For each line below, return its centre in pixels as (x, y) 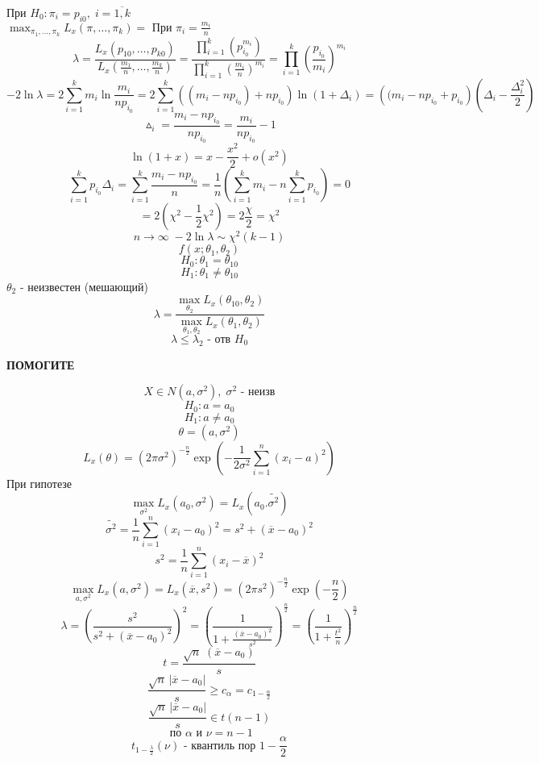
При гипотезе (39, 483)
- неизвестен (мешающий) (84, 286)
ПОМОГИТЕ (41, 364)
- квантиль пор (220, 746)
